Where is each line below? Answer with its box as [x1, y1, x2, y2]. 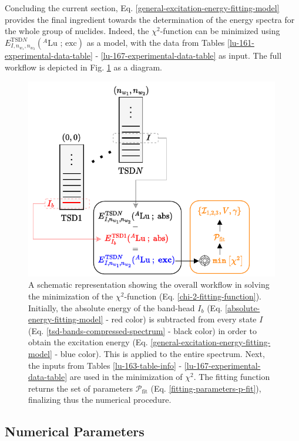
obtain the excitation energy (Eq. [28, 336, 148, 348]
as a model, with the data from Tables [86, 36, 225, 48]
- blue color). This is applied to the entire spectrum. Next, [55, 348, 265, 359]
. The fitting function [193, 371, 270, 383]
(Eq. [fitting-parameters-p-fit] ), [150, 382, 261, 394]
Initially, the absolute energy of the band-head [28, 301, 195, 314]
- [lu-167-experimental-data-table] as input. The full [95, 49, 282, 62]
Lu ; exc [48, 39, 77, 48]
